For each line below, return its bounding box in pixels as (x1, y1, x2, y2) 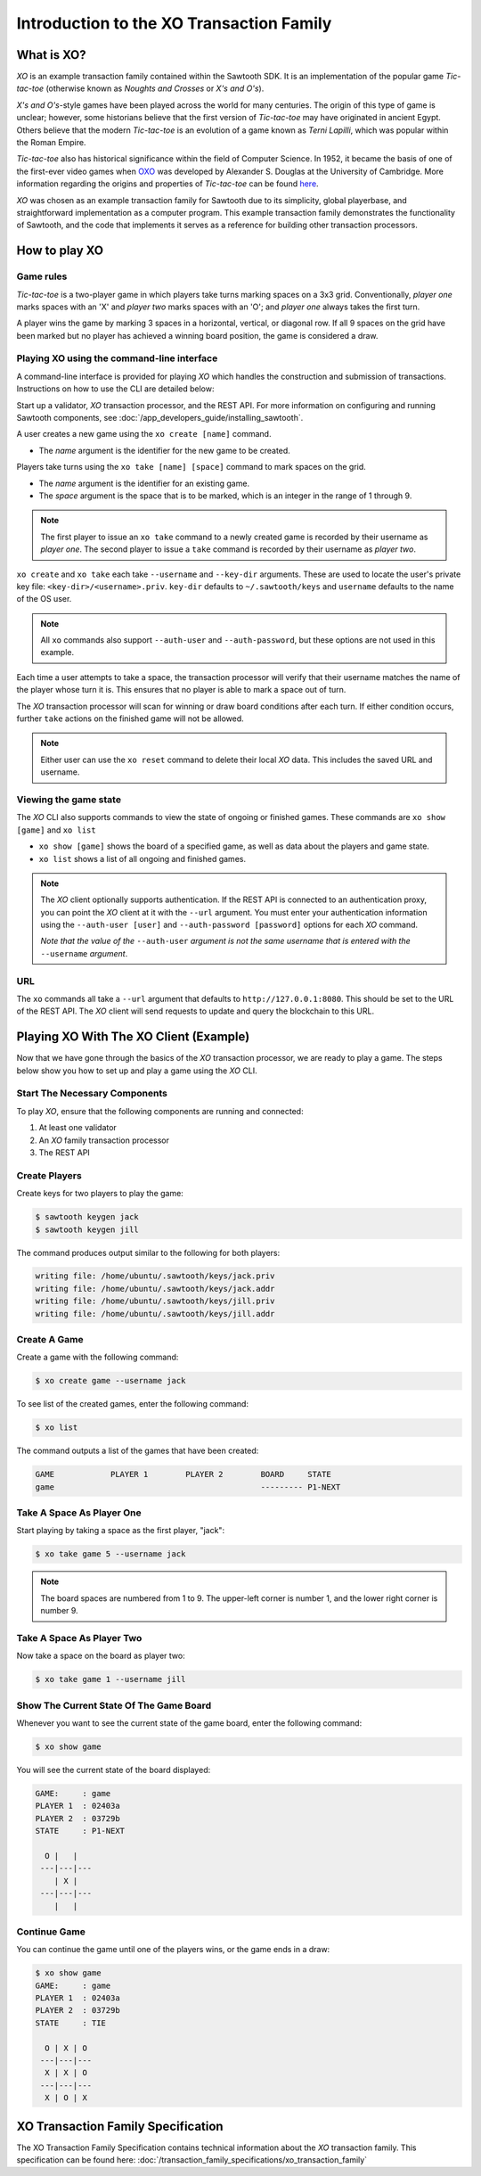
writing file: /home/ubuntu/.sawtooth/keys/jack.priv (35, 1271, 275, 1281)
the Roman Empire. (16, 137, 86, 148)
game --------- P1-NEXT (35, 1482, 341, 1492)
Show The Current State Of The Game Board (16, 1699, 212, 1712)
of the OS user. (16, 594, 72, 604)
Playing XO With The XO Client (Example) (16, 1030, 250, 1045)
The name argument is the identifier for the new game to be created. (38, 445, 291, 456)
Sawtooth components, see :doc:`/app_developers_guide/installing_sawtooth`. (16, 413, 304, 423)
